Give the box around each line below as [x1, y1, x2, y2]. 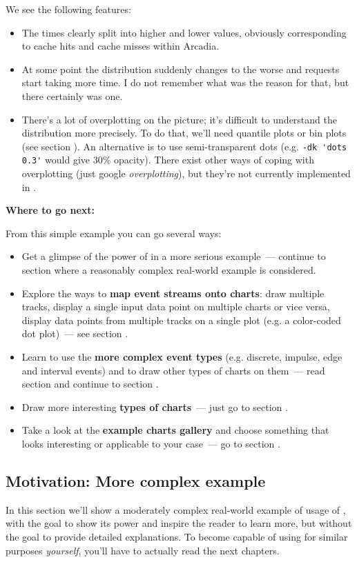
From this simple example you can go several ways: [6, 225, 222, 240]
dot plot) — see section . [21, 326, 128, 341]
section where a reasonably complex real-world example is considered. [21, 263, 316, 277]
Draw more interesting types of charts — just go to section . [21, 399, 288, 414]
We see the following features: [6, 2, 131, 16]
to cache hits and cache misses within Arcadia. [21, 39, 220, 53]
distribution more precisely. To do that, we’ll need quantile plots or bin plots [21, 126, 347, 140]
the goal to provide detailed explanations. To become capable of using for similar [6, 529, 348, 543]
